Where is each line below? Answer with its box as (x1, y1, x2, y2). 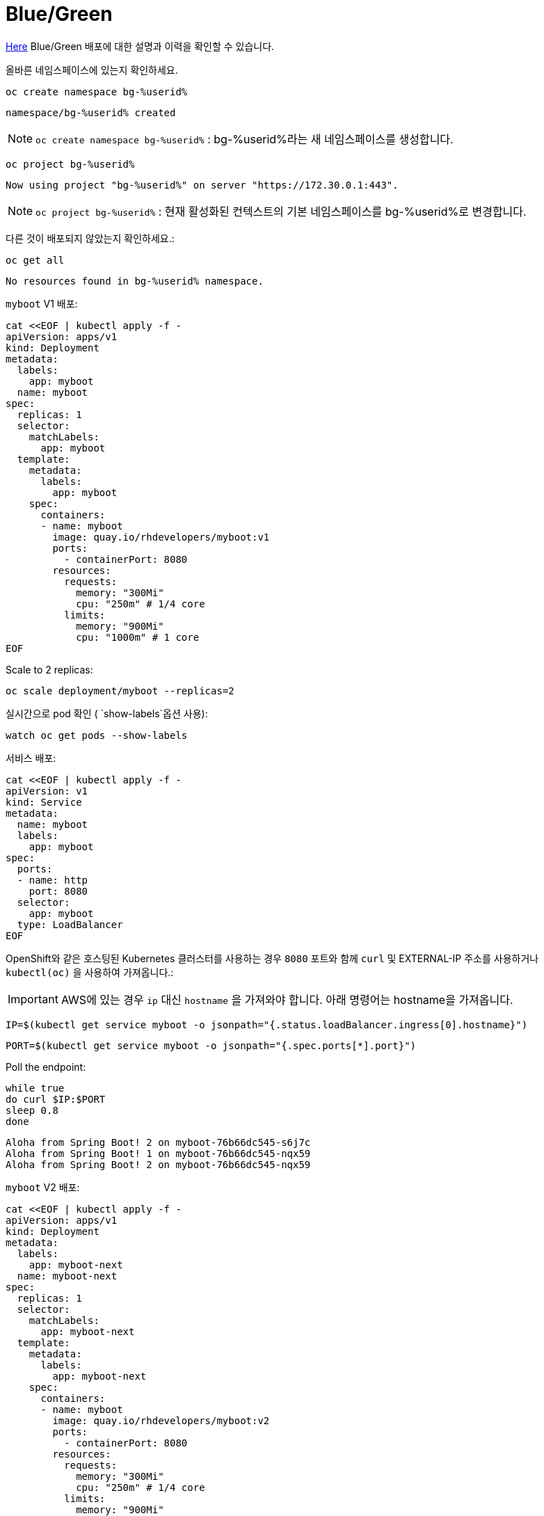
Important (8, 991, 58, 1006)
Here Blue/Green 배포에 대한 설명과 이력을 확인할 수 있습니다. (6, 40, 275, 52)
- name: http (17, 874, 88, 886)
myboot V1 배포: (6, 297, 78, 310)
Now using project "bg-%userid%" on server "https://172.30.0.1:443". (6, 179, 399, 191)
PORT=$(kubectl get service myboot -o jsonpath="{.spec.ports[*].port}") (6, 1039, 417, 1051)
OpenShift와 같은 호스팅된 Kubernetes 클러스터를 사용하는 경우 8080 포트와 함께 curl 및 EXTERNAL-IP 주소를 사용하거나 (6, 952, 539, 964)
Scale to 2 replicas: (6, 663, 93, 676)
